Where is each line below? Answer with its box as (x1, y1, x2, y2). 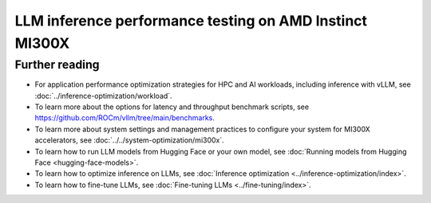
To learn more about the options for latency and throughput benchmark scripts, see (34, 102, 310, 111)
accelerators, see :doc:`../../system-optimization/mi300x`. (34, 135, 225, 145)
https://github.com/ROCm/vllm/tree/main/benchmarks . (34, 113, 215, 123)
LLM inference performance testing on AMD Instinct (14, 12, 367, 29)
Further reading (14, 57, 100, 72)
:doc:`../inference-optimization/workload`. (34, 91, 172, 100)
